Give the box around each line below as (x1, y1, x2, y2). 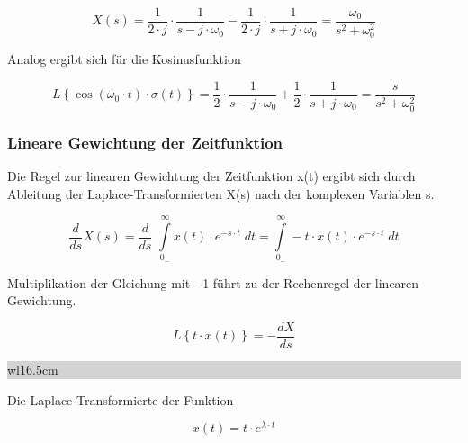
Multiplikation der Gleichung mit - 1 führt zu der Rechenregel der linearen (7, 273, 419, 292)
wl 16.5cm (7, 360, 58, 379)
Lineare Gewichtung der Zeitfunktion (7, 131, 283, 153)
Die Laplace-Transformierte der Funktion (7, 390, 234, 409)
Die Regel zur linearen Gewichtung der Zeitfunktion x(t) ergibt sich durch (7, 167, 416, 185)
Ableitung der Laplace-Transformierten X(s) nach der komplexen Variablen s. (7, 184, 435, 203)
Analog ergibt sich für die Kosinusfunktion (7, 50, 241, 68)
